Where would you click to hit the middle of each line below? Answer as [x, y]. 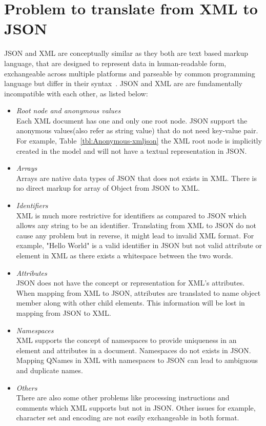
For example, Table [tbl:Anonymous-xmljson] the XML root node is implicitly [139, 141]
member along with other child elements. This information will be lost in [130, 303]
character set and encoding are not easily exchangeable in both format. [128, 418]
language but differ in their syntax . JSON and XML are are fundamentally [124, 83]
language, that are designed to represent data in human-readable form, [115, 63]
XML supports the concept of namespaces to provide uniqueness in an [126, 340]
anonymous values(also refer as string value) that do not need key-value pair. [137, 130]
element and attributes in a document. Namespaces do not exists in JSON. [134, 350]
